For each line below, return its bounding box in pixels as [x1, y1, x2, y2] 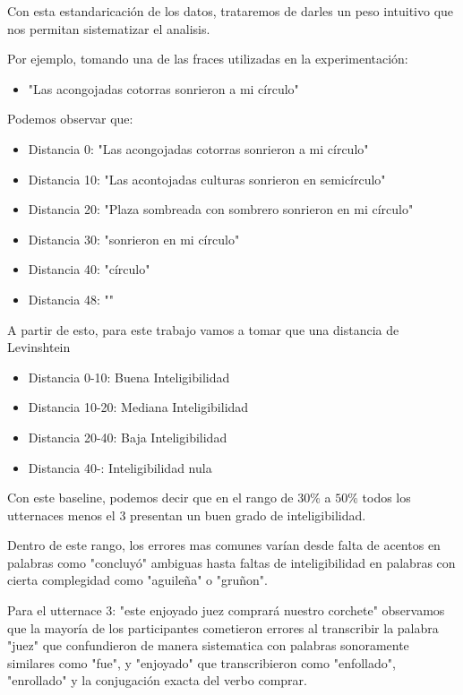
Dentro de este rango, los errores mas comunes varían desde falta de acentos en [7, 536, 441, 554]
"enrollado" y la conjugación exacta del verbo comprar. [7, 671, 307, 690]
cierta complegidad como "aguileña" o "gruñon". [7, 571, 268, 589]
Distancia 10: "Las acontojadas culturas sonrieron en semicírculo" [28, 169, 386, 188]
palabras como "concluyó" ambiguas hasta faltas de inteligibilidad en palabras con [7, 553, 456, 571]
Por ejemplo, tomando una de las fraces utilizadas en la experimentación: [7, 49, 408, 68]
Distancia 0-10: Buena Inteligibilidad [28, 367, 230, 386]
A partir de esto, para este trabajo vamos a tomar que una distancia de [7, 320, 399, 339]
